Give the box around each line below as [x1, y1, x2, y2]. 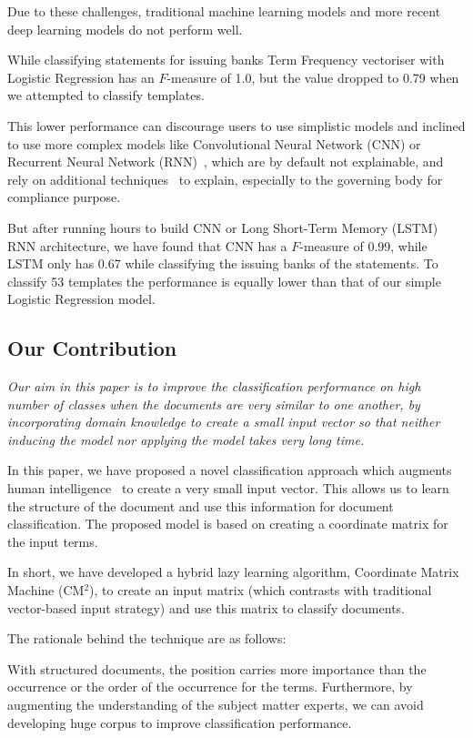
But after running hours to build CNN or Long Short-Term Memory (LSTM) [7, 217, 438, 237]
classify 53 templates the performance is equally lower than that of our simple [7, 271, 441, 290]
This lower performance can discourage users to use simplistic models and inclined [7, 116, 466, 135]
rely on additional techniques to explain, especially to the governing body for [7, 169, 443, 188]
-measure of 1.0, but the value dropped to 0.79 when [166, 67, 459, 86]
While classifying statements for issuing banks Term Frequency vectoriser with [7, 50, 445, 69]
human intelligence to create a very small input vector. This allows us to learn [7, 479, 449, 498]
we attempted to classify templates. [7, 86, 205, 105]
